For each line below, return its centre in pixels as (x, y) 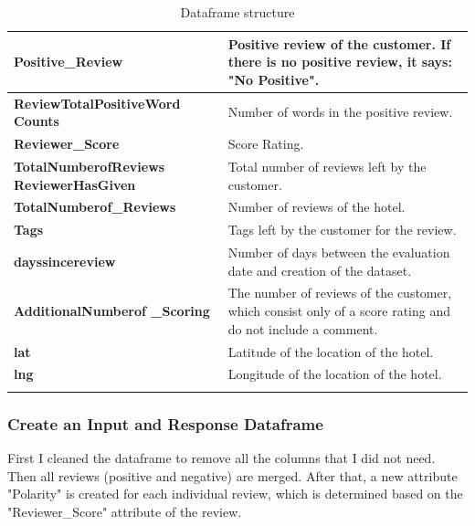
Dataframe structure (237, 12)
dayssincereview (65, 261)
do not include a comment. (303, 328)
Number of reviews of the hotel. (317, 207)
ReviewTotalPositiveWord (97, 103)
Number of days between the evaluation (339, 252)
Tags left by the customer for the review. (342, 230)
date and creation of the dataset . (320, 270)
